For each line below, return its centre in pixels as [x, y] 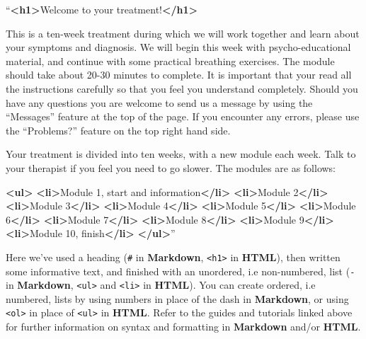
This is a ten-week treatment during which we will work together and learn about [183, 33]
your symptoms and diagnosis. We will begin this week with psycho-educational [178, 47]
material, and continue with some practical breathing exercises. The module [170, 61]
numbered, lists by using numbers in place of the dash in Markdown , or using [177, 298]
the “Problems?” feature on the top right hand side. [118, 130]
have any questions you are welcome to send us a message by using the [159, 102]
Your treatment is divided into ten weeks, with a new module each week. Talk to [181, 154]
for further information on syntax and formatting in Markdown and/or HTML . [183, 327]
